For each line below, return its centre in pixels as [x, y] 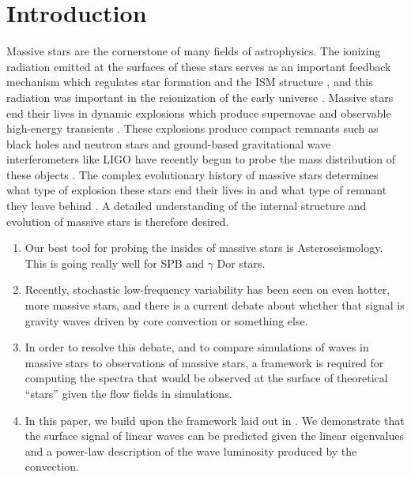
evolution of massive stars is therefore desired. [118, 221]
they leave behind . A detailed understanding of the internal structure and [187, 206]
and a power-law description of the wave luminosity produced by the [191, 451]
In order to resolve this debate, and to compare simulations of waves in [197, 347]
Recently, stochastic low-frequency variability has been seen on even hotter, [207, 289]
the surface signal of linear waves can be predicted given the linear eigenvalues [214, 436]
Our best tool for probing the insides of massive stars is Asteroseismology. [204, 248]
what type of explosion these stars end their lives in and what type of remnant [197, 190]
